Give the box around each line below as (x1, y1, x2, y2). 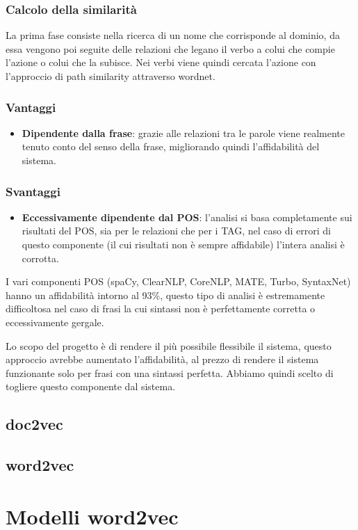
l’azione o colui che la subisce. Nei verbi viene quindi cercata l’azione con (6, 55, 316, 70)
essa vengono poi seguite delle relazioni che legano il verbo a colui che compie (6, 41, 335, 56)
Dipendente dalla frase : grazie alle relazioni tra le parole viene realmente (22, 125, 345, 140)
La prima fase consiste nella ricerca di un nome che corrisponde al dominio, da (6, 28, 340, 42)
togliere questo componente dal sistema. (6, 379, 176, 394)
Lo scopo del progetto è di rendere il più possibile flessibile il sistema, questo (6, 338, 332, 353)
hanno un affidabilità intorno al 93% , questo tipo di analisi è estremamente (6, 287, 325, 302)
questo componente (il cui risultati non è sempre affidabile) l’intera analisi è (22, 237, 345, 251)
